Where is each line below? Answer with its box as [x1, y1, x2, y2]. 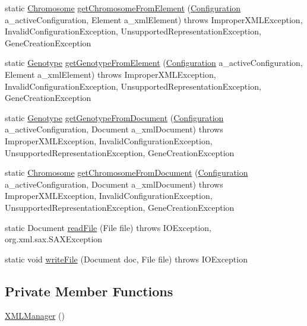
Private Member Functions [5, 281, 173, 300]
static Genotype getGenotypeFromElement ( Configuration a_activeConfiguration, [5, 56, 303, 69]
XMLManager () [5, 309, 65, 322]
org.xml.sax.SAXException [5, 233, 103, 245]
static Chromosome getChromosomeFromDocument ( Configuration [5, 166, 248, 179]
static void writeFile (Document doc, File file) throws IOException [5, 252, 248, 265]
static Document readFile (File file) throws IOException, [5, 221, 211, 233]
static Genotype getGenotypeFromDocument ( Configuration [5, 111, 224, 124]
